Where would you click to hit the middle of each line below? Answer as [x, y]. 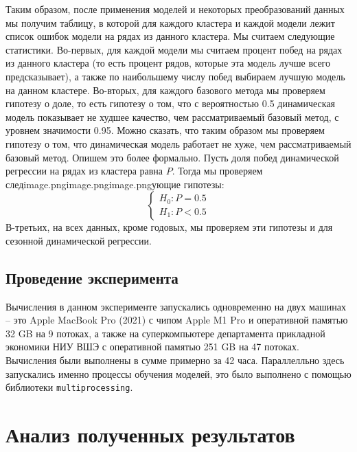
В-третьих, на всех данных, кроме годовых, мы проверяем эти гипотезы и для [169, 227]
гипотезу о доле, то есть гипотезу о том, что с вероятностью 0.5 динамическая [171, 103]
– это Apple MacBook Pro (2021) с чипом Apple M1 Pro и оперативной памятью [177, 320]
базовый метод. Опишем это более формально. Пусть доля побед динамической [172, 157]
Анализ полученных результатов [150, 434]
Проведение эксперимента [92, 277]
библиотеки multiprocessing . [69, 387]
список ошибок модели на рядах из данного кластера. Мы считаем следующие [170, 36]
